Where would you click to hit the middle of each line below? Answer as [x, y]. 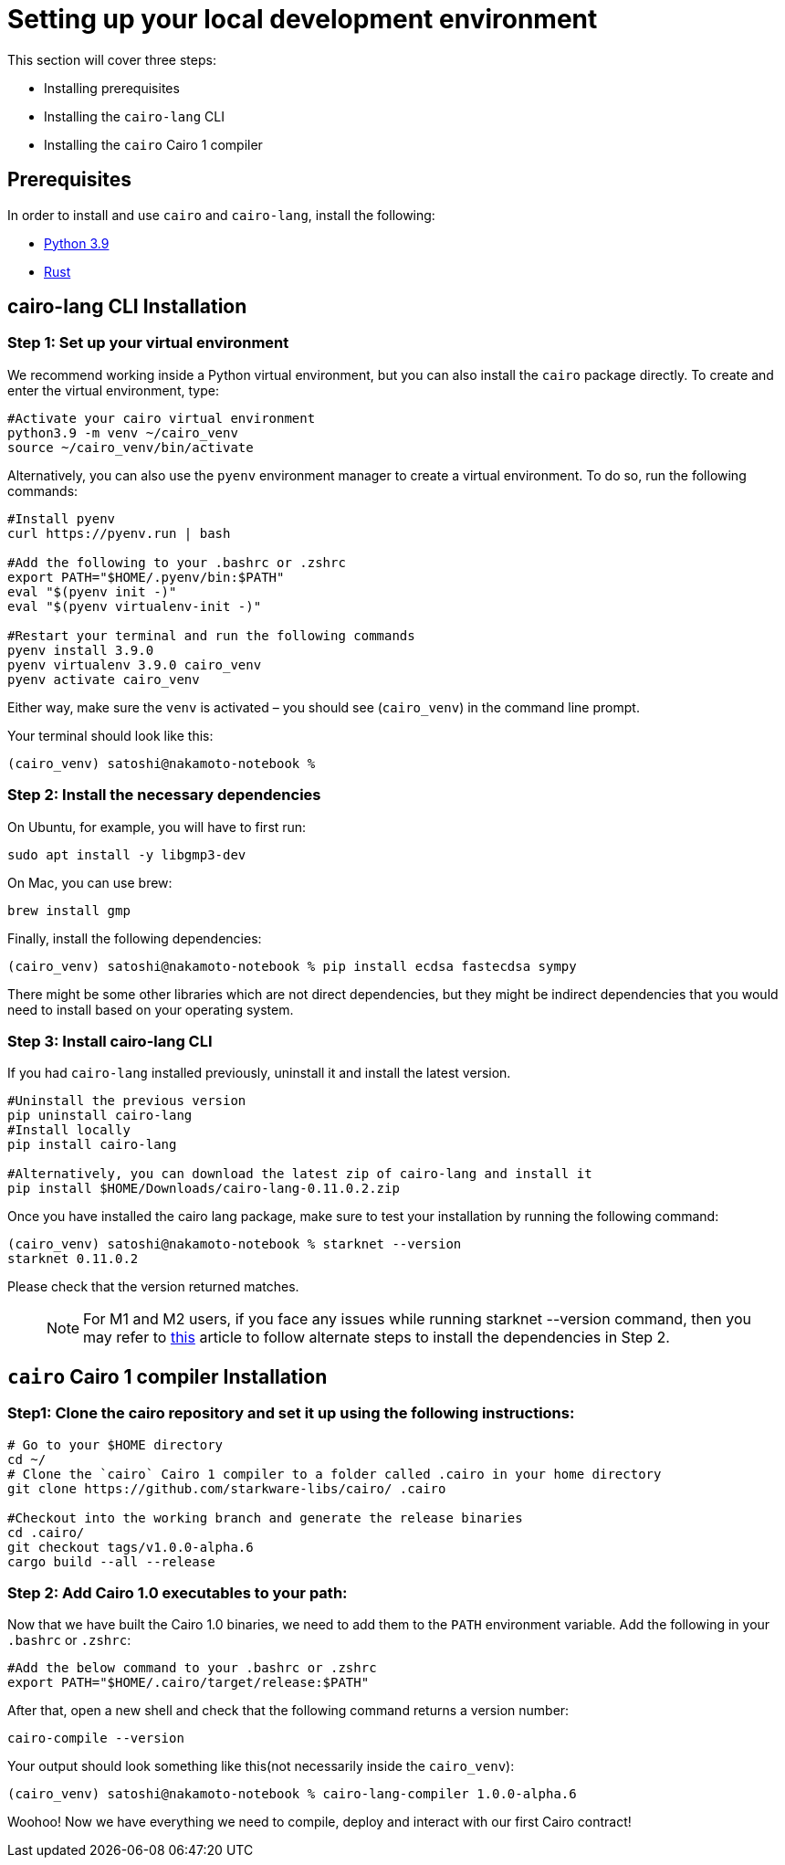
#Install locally [69, 1130]
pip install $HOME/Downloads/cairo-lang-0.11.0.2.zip [204, 1189]
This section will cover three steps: [112, 59]
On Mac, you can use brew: [90, 882]
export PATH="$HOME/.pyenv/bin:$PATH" [146, 577]
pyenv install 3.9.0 [81, 650]
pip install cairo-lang [92, 1145]
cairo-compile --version [96, 1739]
